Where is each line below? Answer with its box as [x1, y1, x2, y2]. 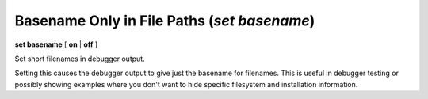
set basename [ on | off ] [14, 40, 98, 49]
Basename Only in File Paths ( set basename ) [14, 12, 315, 29]
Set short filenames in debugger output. [14, 54, 146, 63]
